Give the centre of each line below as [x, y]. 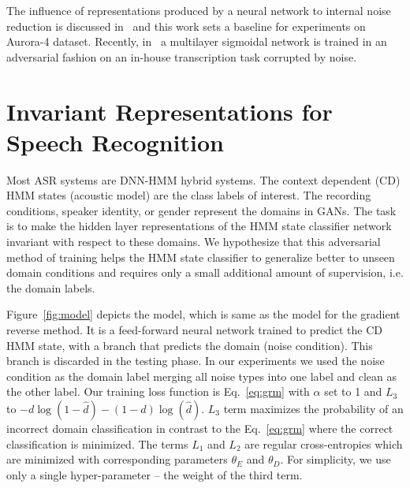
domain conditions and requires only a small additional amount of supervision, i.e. [205, 272]
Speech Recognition [115, 142]
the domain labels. [51, 287]
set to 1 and [353, 391]
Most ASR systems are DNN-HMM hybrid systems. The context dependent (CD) [203, 179]
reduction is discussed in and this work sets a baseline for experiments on [186, 26]
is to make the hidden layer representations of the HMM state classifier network [199, 226]
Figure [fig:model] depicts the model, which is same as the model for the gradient [203, 314]
